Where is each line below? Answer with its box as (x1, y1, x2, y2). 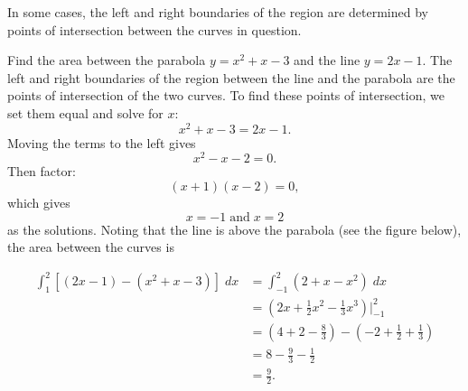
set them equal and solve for (7, 103, 164, 122)
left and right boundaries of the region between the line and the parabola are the (7, 68, 455, 87)
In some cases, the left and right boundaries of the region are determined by (7, 3, 428, 21)
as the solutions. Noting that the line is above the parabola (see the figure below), (7, 219, 462, 238)
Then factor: (7, 162, 76, 181)
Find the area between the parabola (7, 51, 206, 70)
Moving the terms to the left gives (7, 133, 196, 152)
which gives (7, 192, 70, 211)
